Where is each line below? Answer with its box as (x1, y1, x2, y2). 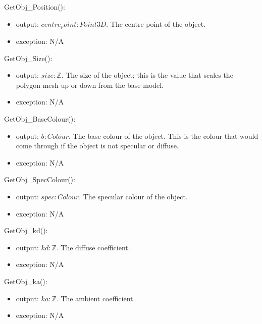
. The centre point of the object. (106, 18, 206, 29)
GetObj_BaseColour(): (4, 114, 76, 124)
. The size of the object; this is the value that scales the (61, 70, 233, 80)
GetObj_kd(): (4, 225, 48, 236)
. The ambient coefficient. (56, 293, 135, 303)
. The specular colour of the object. (79, 191, 188, 201)
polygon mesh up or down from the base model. (16, 79, 164, 90)
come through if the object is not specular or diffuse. (16, 140, 179, 151)
